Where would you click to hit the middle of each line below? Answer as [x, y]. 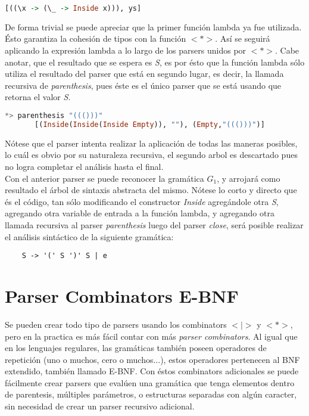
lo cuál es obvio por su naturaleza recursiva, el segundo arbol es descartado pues [151, 155]
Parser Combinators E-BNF [122, 295]
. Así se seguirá [243, 38]
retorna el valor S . [38, 97]
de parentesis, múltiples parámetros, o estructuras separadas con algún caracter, [151, 394]
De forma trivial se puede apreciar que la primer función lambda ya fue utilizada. [153, 27]
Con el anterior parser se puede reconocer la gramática [104, 178]
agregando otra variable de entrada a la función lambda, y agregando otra [140, 213]
